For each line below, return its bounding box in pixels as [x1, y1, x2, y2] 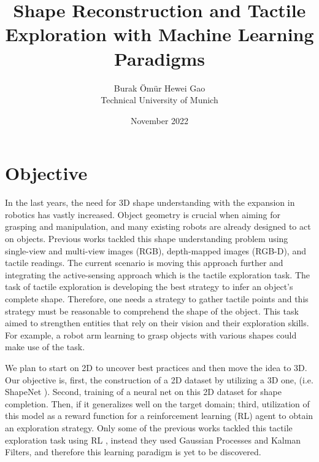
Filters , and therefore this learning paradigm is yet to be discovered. [5, 445, 261, 458]
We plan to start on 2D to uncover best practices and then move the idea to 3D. [5, 361, 307, 374]
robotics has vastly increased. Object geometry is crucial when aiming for [5, 208, 280, 221]
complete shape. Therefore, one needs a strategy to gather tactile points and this [5, 292, 309, 305]
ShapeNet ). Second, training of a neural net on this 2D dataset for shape [5, 385, 282, 398]
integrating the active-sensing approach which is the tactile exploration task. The [5, 268, 310, 281]
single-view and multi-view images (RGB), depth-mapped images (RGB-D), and [5, 244, 306, 257]
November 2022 [130, 114, 189, 127]
